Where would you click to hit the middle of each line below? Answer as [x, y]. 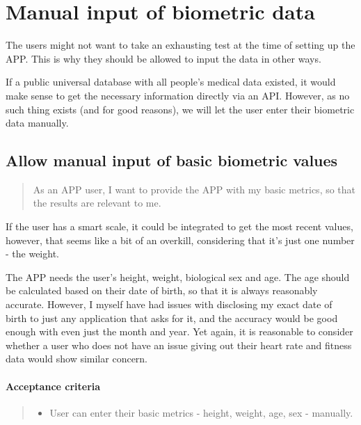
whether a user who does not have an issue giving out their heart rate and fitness [179, 345]
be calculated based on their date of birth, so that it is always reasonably [162, 290]
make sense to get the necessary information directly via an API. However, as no [178, 95]
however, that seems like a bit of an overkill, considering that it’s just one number [180, 240]
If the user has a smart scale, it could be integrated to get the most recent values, [179, 226]
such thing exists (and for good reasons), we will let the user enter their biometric [180, 109]
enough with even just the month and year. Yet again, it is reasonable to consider [179, 331]
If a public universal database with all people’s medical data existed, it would [171, 82]
